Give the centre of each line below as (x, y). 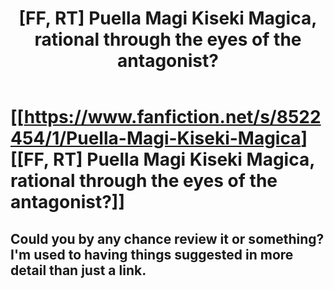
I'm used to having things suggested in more (152, 254)
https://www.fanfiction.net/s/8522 (172, 117)
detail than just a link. (78, 270)
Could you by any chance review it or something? (167, 238)
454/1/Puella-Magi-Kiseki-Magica (156, 138)
